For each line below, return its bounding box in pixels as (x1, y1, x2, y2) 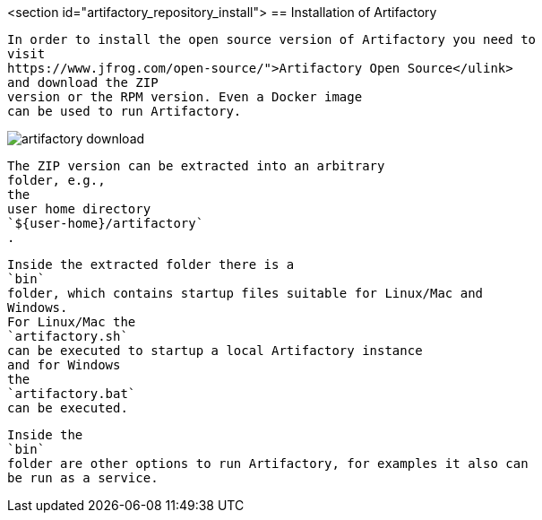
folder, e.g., (7, 173, 106, 187)
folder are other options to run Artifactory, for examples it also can (7, 456, 529, 471)
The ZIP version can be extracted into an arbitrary (7, 159, 385, 173)
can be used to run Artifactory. (7, 104, 242, 118)
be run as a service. (7, 471, 159, 485)
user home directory (7, 202, 151, 216)
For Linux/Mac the (7, 315, 136, 329)
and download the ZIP (7, 75, 159, 90)
